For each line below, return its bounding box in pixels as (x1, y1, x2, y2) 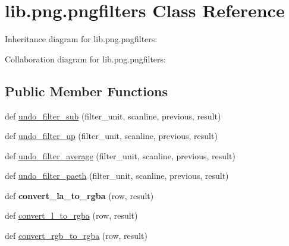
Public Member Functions (5, 81, 168, 100)
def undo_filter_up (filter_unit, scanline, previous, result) (5, 130, 218, 142)
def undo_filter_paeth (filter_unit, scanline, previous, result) (5, 169, 229, 182)
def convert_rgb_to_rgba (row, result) (5, 229, 147, 242)
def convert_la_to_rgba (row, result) (5, 189, 154, 201)
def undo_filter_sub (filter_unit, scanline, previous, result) (5, 109, 221, 122)
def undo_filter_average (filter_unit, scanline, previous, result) (5, 149, 235, 162)
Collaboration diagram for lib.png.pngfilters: (5, 52, 166, 65)
